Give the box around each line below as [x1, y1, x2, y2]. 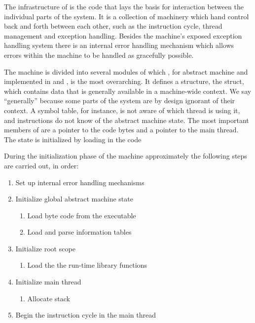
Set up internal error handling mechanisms [15, 177, 145, 187]
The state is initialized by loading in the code [4, 134, 142, 144]
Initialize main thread [15, 277, 81, 287]
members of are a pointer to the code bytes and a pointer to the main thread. [4, 124, 239, 135]
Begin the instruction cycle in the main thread [15, 310, 156, 320]
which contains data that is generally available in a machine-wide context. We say [4, 85, 252, 96]
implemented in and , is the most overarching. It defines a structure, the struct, [4, 76, 244, 86]
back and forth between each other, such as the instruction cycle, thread [4, 21, 222, 31]
